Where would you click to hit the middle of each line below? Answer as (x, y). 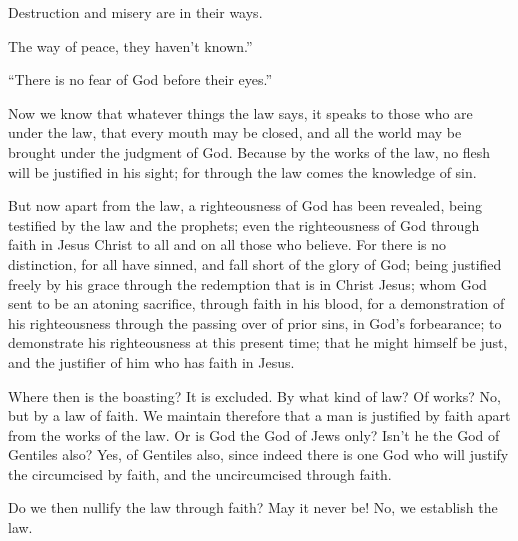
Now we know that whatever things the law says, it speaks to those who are (240, 112)
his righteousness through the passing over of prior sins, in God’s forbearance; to (255, 322)
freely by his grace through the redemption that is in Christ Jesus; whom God (247, 283)
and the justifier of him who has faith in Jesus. (151, 361)
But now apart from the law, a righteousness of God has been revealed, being (245, 205)
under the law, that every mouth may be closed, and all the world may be (235, 132)
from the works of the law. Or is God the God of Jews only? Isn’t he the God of (254, 434)
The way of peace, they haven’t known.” (130, 45)
